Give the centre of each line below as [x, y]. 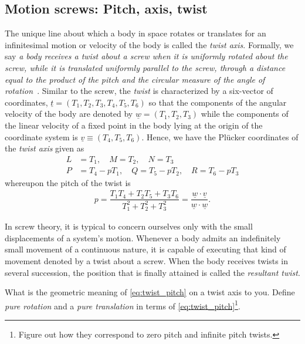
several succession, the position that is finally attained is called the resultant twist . [152, 272]
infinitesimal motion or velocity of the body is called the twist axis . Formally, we [149, 44]
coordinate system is [41, 136]
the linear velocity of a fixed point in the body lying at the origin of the [134, 125]
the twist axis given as [45, 148]
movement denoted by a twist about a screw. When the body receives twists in [147, 260]
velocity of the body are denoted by [69, 114]
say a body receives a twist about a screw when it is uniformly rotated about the [146, 56]
